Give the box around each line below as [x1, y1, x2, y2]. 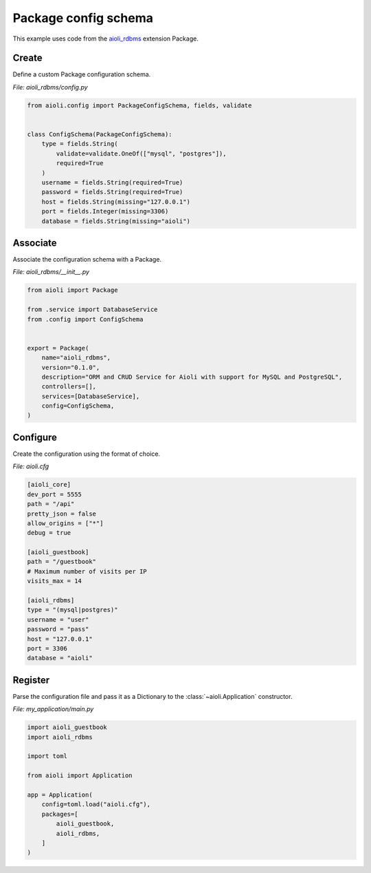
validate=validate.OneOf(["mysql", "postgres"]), [56, 149, 227, 158]
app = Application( [27, 790, 93, 799]
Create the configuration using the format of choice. [12, 450, 161, 458]
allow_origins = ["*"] [27, 519, 104, 527]
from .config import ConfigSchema [27, 315, 144, 323]
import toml [27, 753, 68, 760]
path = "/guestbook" [27, 558, 96, 566]
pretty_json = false [27, 509, 96, 518]
